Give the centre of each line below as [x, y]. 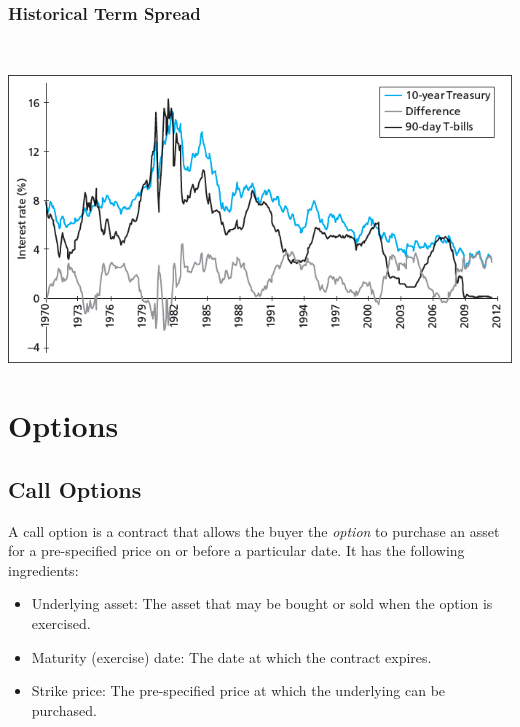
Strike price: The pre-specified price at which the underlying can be [238, 690]
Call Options [75, 488]
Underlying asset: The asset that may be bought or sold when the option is [262, 603]
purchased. [64, 709]
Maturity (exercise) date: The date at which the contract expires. [231, 656]
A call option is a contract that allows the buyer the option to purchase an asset [254, 530]
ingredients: [43, 569]
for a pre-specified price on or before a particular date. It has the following [236, 550]
